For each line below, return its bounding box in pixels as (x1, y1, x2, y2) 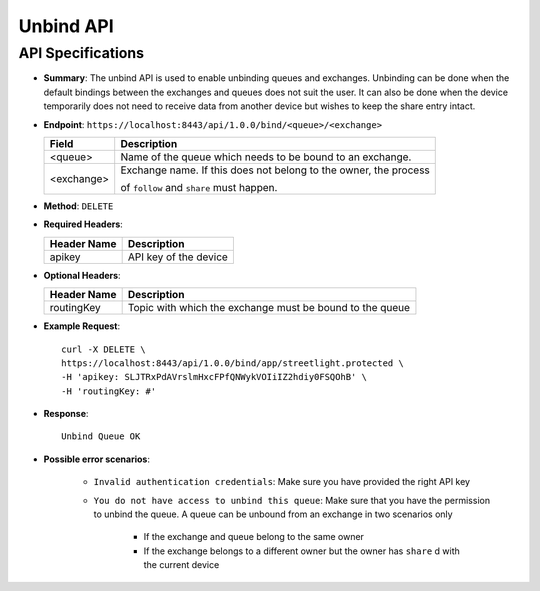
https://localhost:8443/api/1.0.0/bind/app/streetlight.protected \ (61, 357, 404, 369)
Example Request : (43, 320, 121, 332)
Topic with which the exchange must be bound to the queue (127, 301, 410, 315)
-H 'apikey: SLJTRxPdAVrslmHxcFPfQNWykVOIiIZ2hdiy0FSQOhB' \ (61, 371, 367, 383)
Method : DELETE (43, 200, 114, 212)
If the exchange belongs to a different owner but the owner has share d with (143, 545, 460, 557)
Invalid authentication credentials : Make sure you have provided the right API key (93, 476, 470, 488)
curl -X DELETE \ (61, 343, 146, 355)
